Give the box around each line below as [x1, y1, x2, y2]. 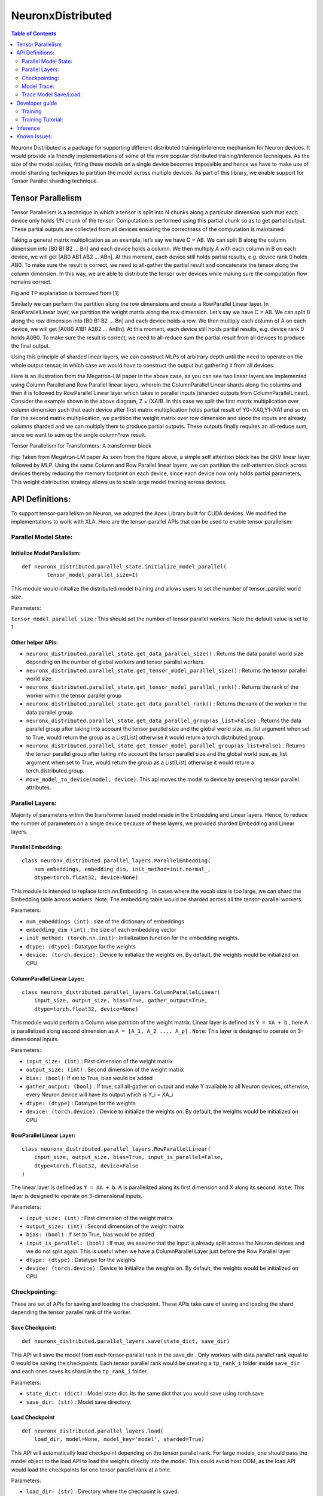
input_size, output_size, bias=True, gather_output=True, [33, 997, 208, 1004]
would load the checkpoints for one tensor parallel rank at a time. [11, 1466, 172, 1473]
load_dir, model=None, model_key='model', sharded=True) [33, 1436, 205, 1443]
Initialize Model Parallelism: [11, 549, 81, 557]
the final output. [11, 342, 50, 349]
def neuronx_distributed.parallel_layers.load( [22, 1428, 164, 1434]
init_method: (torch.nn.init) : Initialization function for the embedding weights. [26, 934, 239, 942]
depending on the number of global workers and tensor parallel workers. [26, 658, 205, 665]
